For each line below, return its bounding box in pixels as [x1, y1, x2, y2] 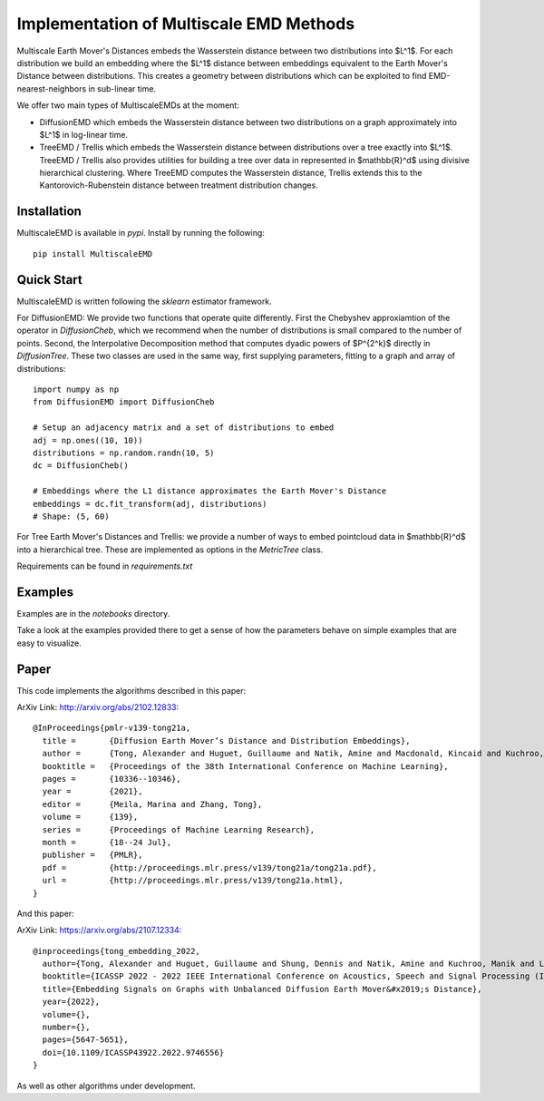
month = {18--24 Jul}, [42, 837, 172, 847]
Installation [16, 204, 82, 219]
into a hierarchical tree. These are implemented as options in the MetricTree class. [16, 544, 324, 555]
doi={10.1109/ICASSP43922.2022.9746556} [42, 1047, 225, 1057]
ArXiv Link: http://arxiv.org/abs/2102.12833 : [16, 702, 180, 713]
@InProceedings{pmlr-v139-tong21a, [33, 723, 191, 734]
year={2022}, [42, 997, 101, 1007]
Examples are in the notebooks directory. [16, 608, 170, 619]
